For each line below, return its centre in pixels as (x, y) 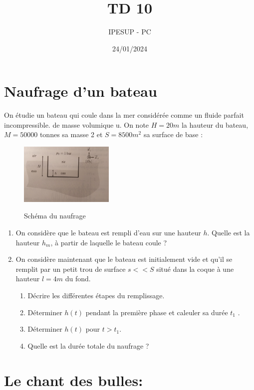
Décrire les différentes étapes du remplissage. (96, 295)
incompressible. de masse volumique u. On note (77, 124)
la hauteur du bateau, (215, 124)
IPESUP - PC (130, 32)
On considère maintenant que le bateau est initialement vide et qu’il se (124, 259)
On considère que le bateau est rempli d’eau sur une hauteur (108, 233)
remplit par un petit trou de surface (71, 269)
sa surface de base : (173, 134)
